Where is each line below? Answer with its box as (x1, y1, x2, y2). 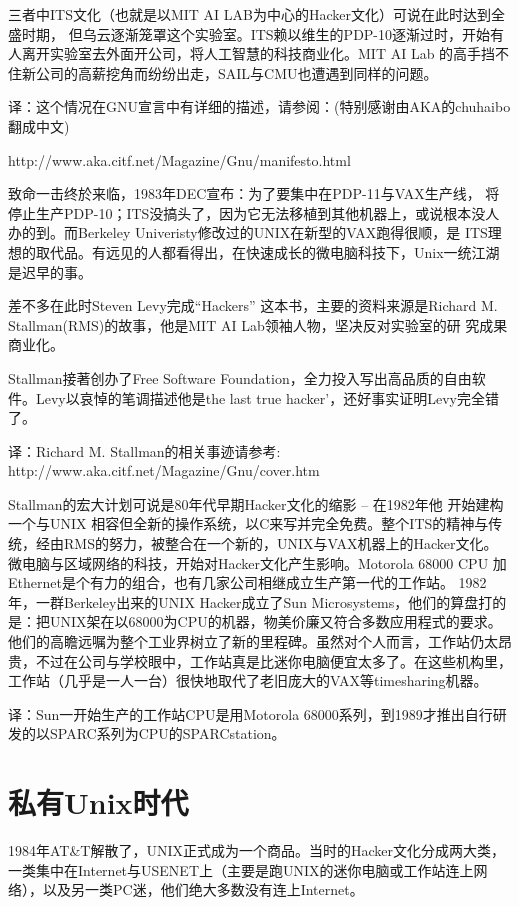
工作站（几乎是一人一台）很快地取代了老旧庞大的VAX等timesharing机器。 (8, 670, 488, 691)
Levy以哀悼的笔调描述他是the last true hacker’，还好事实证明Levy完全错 (35, 387, 499, 408)
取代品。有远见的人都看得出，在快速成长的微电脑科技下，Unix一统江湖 (35, 241, 500, 262)
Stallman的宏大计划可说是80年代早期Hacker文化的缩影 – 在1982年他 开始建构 (8, 493, 504, 514)
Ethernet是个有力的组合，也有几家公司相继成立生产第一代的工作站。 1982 (8, 572, 487, 593)
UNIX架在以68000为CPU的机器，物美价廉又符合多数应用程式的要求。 (49, 611, 502, 632)
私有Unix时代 (8, 782, 189, 823)
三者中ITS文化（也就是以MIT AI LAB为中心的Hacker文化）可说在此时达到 (8, 4, 492, 24)
